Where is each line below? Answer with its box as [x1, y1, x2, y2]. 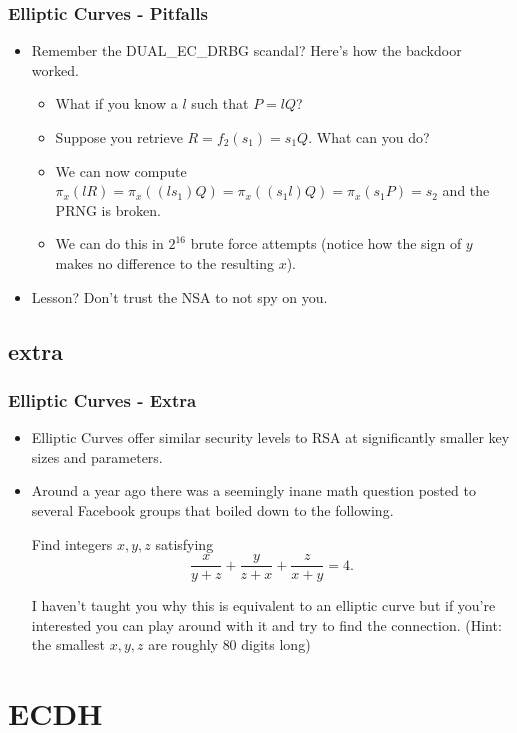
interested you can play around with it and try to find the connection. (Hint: [31, 614, 502, 635]
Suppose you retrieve [55, 127, 183, 147]
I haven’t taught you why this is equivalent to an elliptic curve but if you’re [31, 595, 496, 616]
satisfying [155, 533, 214, 554]
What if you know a [55, 93, 178, 114]
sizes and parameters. [31, 446, 163, 467]
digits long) [241, 634, 311, 655]
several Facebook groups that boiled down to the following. [31, 499, 394, 520]
